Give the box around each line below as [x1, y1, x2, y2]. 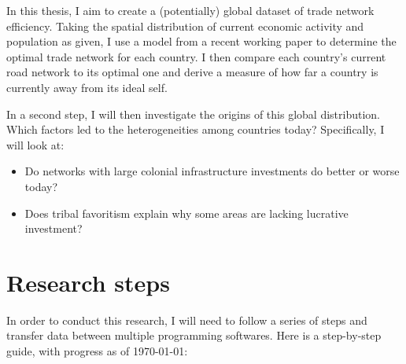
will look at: [6, 136, 65, 153]
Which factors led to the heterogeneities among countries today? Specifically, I [6, 121, 385, 138]
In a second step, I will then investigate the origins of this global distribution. [6, 105, 381, 122]
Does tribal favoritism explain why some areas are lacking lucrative [24, 204, 349, 221]
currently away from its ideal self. [6, 79, 168, 95]
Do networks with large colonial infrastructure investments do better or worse [24, 163, 400, 179]
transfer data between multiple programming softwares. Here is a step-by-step [6, 327, 382, 344]
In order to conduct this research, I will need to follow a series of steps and [6, 311, 367, 328]
